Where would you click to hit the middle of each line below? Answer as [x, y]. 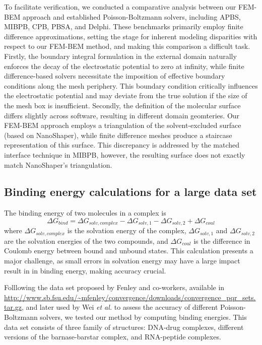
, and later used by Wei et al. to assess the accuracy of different [120, 307]
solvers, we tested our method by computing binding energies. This [143, 317]
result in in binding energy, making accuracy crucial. [85, 270]
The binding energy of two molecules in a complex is [85, 213]
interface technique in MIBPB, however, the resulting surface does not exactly [125, 154]
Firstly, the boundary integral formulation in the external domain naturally [120, 56]
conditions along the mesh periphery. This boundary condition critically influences [131, 85]
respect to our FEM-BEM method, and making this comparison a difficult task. [127, 46]
